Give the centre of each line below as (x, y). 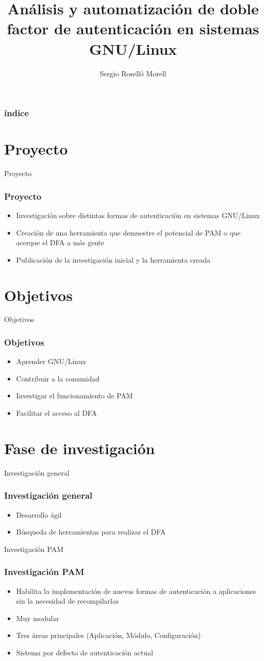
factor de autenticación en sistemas (133, 28)
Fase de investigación (80, 448)
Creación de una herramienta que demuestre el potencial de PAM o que (128, 232)
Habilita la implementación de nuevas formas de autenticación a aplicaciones (136, 591)
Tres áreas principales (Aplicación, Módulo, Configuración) (108, 635)
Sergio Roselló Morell (133, 73)
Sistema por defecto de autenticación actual (85, 652)
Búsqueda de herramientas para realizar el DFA (91, 532)
